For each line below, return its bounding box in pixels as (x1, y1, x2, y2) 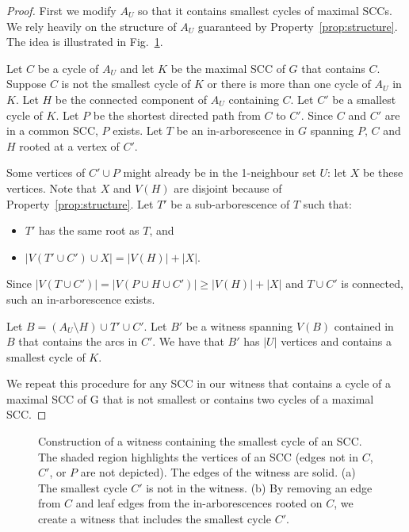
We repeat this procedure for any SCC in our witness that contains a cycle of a (6, 375, 392, 392)
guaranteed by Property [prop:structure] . (197, 17, 398, 34)
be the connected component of (55, 90, 208, 107)
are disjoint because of (174, 179, 282, 196)
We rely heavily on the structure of (6, 17, 177, 34)
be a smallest (332, 90, 396, 107)
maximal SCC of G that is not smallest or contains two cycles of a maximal (6, 390, 374, 407)
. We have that (152, 333, 224, 350)
